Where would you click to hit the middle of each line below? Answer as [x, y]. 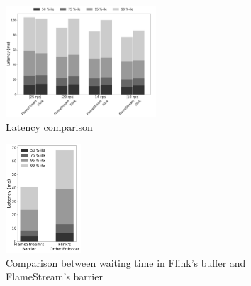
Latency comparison [49, 126]
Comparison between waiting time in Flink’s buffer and [126, 262]
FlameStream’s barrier [54, 276]
